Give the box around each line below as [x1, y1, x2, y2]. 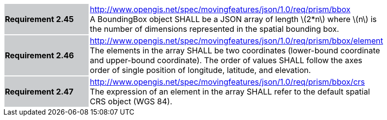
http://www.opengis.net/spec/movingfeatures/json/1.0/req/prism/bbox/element [90, 36, 383, 46]
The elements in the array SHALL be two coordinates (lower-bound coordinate [90, 46, 380, 55]
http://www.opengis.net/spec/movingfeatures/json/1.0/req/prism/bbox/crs [90, 77, 365, 87]
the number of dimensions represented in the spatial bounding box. [90, 24, 339, 34]
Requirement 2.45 [5, 14, 74, 24]
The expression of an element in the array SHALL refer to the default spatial [90, 87, 370, 96]
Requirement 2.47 [5, 87, 74, 96]
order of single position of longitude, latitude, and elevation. [90, 65, 311, 75]
